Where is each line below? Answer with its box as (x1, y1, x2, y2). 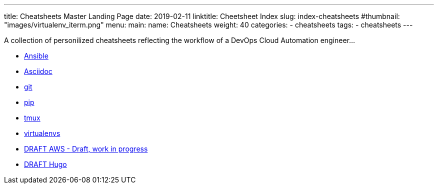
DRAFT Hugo (24, 160, 67, 168)
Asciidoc (24, 67, 52, 75)
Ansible (24, 51, 48, 60)
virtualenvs (24, 129, 60, 137)
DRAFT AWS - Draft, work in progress (24, 144, 148, 153)
